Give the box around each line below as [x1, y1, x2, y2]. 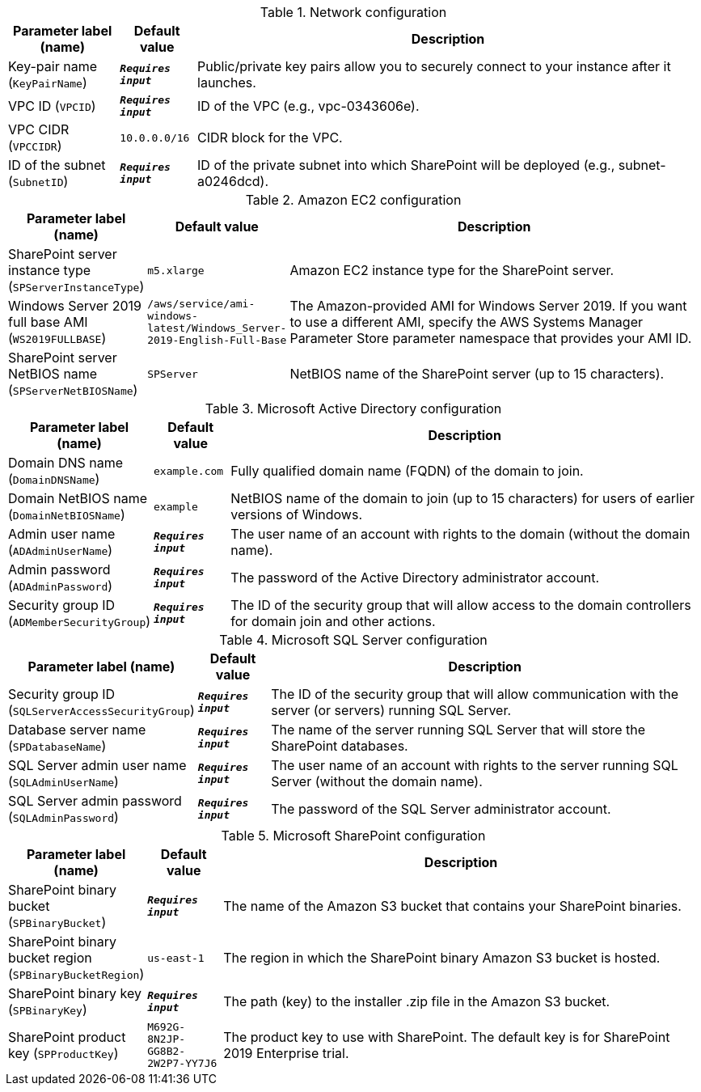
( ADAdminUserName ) [8, 542, 113, 558]
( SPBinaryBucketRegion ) [8, 966, 145, 982]
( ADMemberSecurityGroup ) [8, 613, 151, 629]
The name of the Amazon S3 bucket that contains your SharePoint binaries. [223, 898, 682, 914]
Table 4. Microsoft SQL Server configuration [219, 632, 488, 648]
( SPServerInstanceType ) [8, 278, 145, 294]
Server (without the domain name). [271, 773, 483, 789]
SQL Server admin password [8, 793, 182, 809]
